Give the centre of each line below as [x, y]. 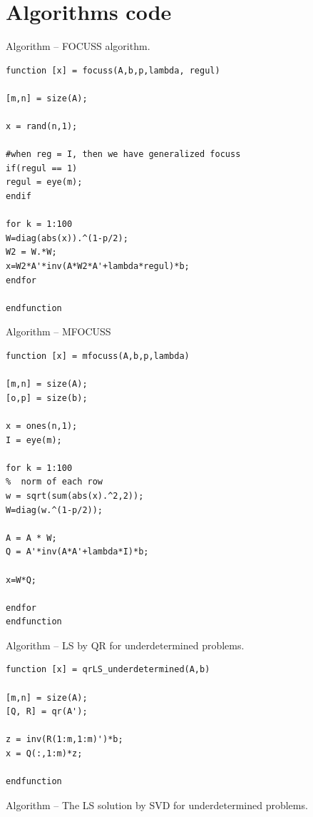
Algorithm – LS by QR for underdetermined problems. [125, 645]
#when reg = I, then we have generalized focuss [123, 154]
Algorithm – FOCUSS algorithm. [78, 46]
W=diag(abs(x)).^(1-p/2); [67, 238]
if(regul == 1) [42, 168]
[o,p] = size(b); [47, 398]
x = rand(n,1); [42, 127]
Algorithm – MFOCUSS [58, 331]
